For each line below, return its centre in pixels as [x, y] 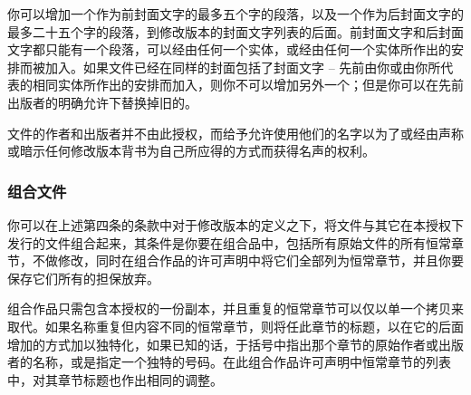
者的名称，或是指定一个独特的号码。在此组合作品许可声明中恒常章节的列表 [229, 362]
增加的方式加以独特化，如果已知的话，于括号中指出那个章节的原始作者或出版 [235, 344]
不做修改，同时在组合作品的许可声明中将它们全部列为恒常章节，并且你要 [248, 260]
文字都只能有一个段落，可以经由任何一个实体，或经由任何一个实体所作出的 [229, 49]
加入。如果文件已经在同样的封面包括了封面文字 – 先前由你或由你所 [243, 67]
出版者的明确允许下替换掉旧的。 [102, 102]
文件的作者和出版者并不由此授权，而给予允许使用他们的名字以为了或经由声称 [235, 133]
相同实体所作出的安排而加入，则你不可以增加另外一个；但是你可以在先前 [248, 85]
